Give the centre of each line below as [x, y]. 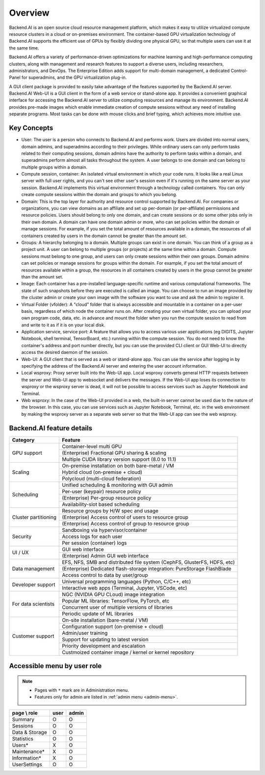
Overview [29, 13]
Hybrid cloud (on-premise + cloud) [102, 472]
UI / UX [20, 552]
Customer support [33, 636]
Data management [33, 569]
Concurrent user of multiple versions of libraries [117, 607]
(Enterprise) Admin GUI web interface [106, 555]
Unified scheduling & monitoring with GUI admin [118, 485]
